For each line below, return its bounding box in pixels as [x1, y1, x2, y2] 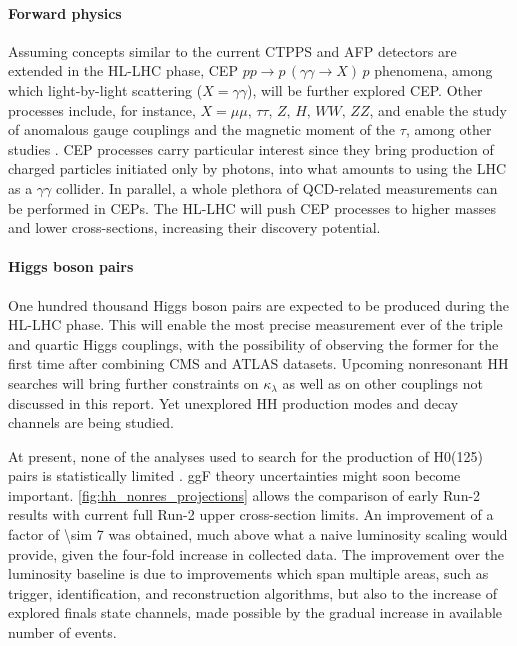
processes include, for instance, [8, 99, 196, 120]
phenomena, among [374, 60, 493, 81]
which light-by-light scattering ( [8, 79, 203, 100]
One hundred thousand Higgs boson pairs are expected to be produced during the [8, 294, 510, 315]
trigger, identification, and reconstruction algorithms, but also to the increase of [8, 582, 498, 603]
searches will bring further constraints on [8, 372, 259, 393]
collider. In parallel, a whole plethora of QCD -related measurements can [56, 177, 498, 198]
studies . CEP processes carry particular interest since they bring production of [8, 138, 494, 159]
